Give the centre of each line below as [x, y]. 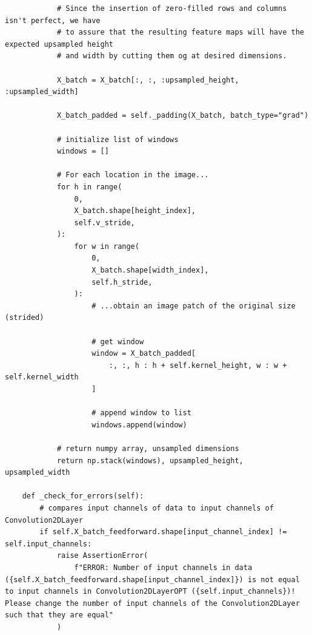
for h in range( [89, 187]
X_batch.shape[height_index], [135, 211]
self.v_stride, [105, 222]
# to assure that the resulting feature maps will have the [180, 32]
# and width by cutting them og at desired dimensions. [172, 56]
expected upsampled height [59, 44]
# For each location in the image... [133, 175]
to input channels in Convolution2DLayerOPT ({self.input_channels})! [150, 592]
